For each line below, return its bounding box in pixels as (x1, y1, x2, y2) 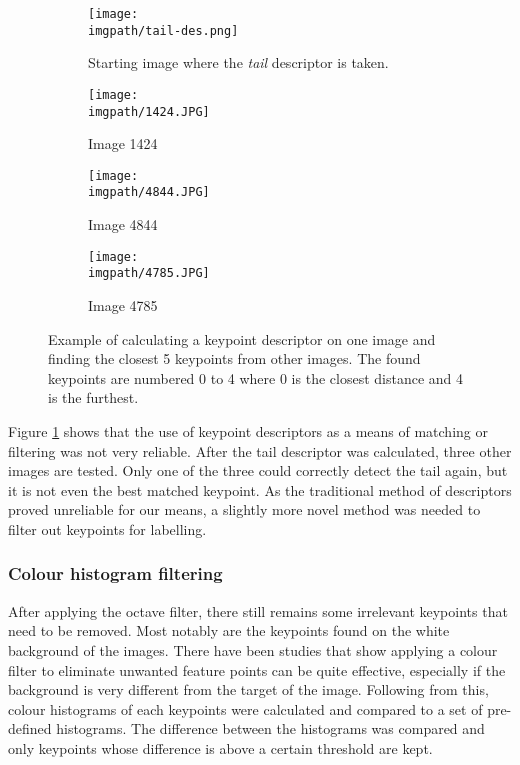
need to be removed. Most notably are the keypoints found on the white (8, 620, 450, 641)
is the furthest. (48, 387, 139, 408)
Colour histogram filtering (8, 561, 223, 586)
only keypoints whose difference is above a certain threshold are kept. (8, 737, 433, 758)
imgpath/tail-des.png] (88, 23, 239, 38)
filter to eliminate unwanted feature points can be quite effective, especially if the (8, 659, 506, 680)
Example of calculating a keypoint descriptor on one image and (48, 328, 436, 349)
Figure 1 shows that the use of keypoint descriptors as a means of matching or (8, 421, 488, 441)
